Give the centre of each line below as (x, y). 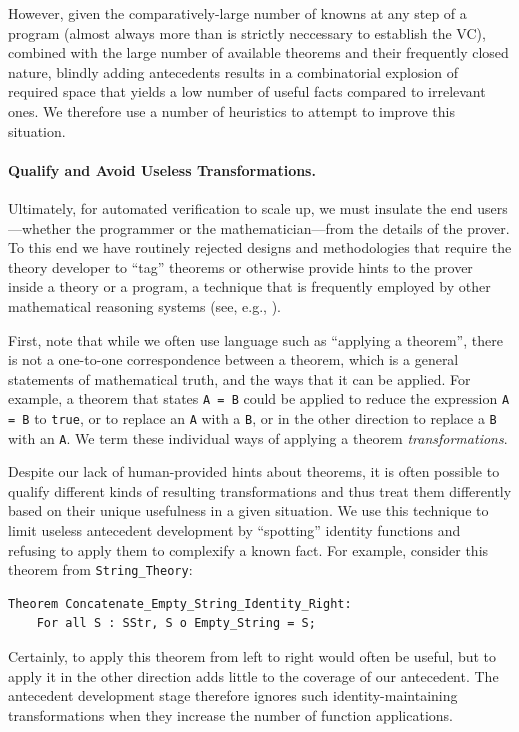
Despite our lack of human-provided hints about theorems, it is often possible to (254, 471)
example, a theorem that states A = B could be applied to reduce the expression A (259, 398)
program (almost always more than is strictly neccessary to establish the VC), (247, 32)
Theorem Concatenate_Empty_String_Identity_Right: (180, 603)
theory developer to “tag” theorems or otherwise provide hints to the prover (240, 266)
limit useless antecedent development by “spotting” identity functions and (234, 530)
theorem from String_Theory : (100, 569)
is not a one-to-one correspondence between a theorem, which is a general (233, 359)
